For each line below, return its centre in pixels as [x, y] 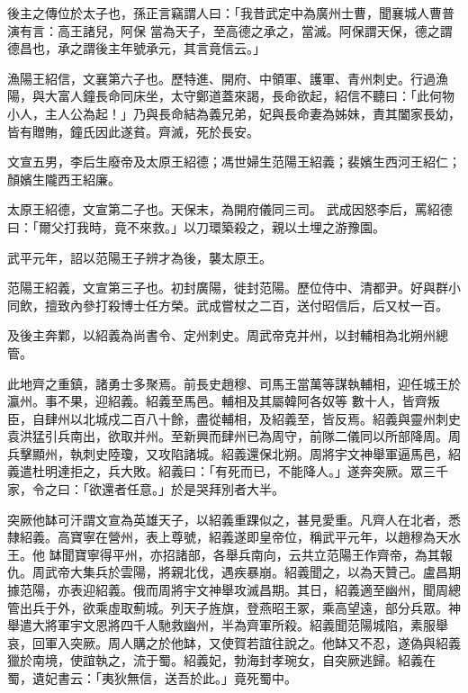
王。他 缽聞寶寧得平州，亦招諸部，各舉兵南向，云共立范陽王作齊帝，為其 [224, 554]
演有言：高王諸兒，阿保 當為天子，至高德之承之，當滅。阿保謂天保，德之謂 [230, 30]
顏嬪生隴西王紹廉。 [64, 179]
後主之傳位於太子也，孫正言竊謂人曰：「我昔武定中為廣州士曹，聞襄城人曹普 [231, 13]
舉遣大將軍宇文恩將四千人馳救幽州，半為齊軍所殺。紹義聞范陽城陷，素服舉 [228, 625]
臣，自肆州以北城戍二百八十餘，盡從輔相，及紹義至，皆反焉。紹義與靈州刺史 [234, 418]
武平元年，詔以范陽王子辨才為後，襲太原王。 [139, 257]
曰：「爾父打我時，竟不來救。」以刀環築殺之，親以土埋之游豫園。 [196, 226]
